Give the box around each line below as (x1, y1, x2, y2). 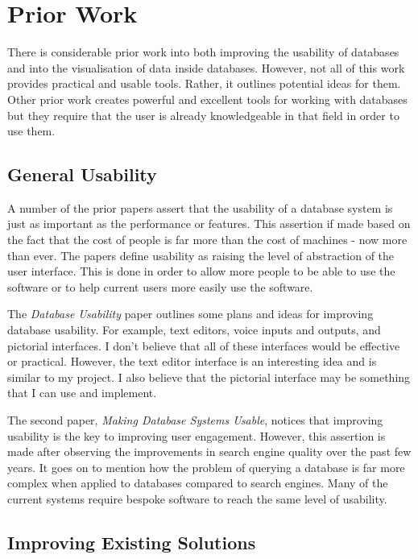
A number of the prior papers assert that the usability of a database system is (7, 199, 393, 216)
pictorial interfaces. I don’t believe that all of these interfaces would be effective (7, 337, 400, 354)
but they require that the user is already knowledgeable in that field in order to (7, 106, 399, 123)
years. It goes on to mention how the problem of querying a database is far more (7, 458, 405, 475)
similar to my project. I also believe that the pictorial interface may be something (7, 368, 411, 385)
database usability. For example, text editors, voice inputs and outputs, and (7, 321, 381, 338)
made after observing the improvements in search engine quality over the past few (7, 443, 412, 460)
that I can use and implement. (7, 384, 157, 401)
